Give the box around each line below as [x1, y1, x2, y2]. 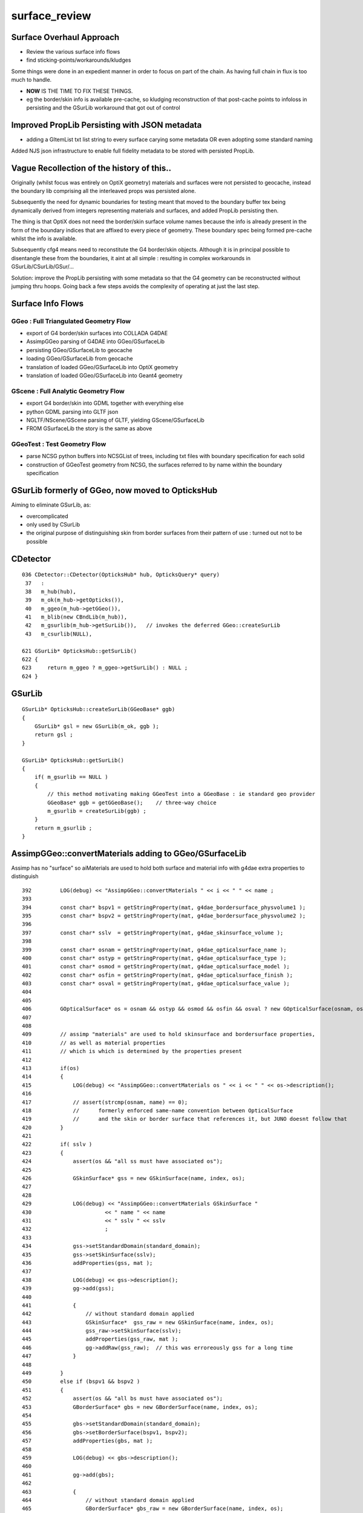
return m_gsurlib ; [34, 824, 93, 832]
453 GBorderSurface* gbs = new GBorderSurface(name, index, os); [22, 1403, 258, 1410]
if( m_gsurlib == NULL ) [34, 773, 108, 781]
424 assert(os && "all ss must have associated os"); [22, 1158, 223, 1165]
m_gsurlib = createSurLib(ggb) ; [47, 807, 146, 814]
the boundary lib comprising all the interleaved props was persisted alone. [11, 188, 196, 194]
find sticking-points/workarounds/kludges [26, 56, 131, 64]
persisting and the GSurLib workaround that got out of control [26, 104, 181, 111]
